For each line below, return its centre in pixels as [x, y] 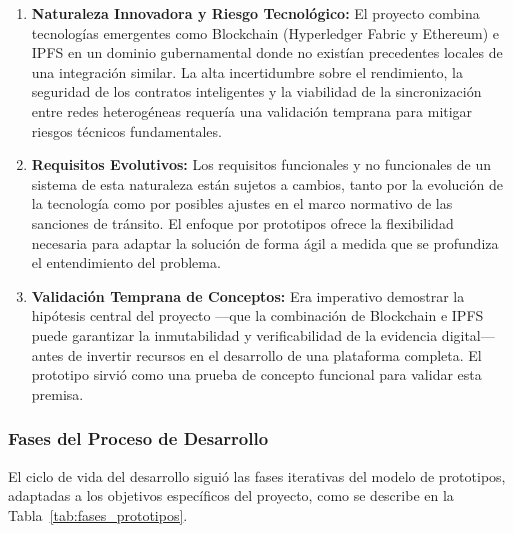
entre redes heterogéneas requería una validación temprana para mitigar [252, 110]
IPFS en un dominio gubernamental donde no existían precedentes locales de [267, 52]
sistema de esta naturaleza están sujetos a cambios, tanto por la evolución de [267, 183]
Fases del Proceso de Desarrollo [138, 438]
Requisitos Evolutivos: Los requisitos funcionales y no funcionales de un [261, 164]
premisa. [57, 393]
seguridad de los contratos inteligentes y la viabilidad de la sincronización [256, 91]
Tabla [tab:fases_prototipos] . [98, 514]
